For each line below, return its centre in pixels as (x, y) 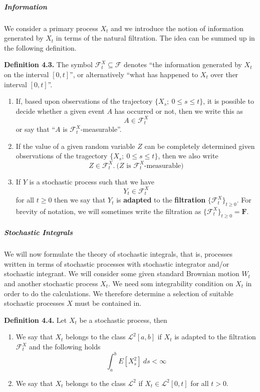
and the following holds (65, 346)
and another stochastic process (51, 283)
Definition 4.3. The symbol (48, 64)
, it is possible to (229, 101)
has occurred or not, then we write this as (179, 111)
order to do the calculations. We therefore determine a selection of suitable (119, 293)
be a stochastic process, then (123, 320)
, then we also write (188, 156)
